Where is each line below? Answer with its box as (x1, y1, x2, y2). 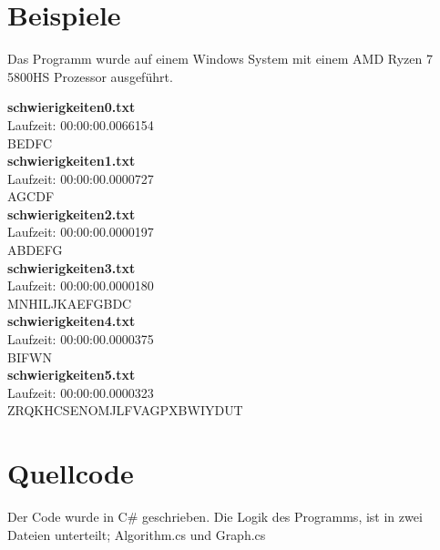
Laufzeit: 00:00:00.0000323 (7, 382, 154, 402)
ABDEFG (7, 240, 63, 260)
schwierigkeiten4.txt (7, 311, 136, 331)
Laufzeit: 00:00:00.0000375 (7, 330, 154, 349)
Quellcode (7, 454, 134, 492)
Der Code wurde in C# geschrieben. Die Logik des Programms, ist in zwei (7, 507, 423, 526)
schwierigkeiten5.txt (7, 365, 136, 384)
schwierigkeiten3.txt (7, 258, 136, 277)
